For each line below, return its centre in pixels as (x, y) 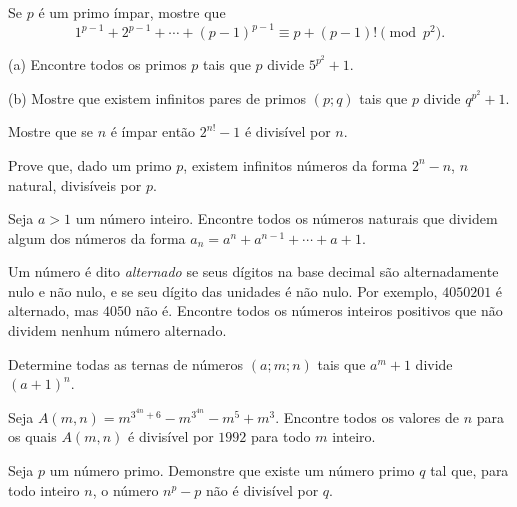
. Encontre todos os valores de (367, 416)
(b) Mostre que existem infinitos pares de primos (157, 97)
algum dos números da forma (97, 237)
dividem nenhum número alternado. (117, 330)
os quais (32, 436)
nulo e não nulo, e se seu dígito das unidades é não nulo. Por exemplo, (223, 290)
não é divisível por (262, 489)
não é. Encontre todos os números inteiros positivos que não (319, 310)
